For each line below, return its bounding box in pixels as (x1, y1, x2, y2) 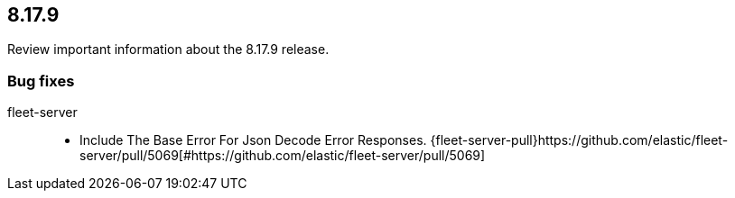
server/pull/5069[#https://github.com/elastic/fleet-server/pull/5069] (79, 148, 486, 164)
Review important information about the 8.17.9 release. (7, 41, 330, 58)
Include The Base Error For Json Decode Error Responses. (79, 132, 427, 148)
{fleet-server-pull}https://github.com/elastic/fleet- (430, 132, 729, 148)
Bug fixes (7, 71, 75, 90)
